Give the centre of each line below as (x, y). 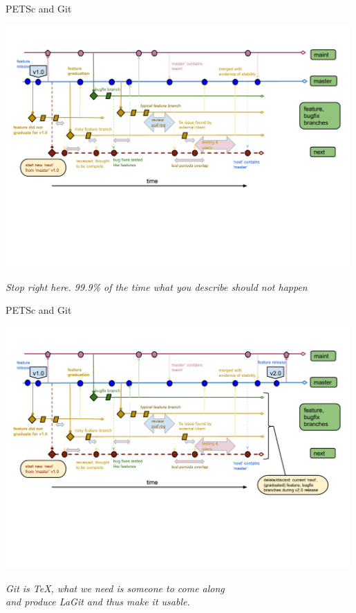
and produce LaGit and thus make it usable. (98, 602)
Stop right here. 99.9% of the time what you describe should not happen (157, 286)
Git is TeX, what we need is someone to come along (115, 588)
